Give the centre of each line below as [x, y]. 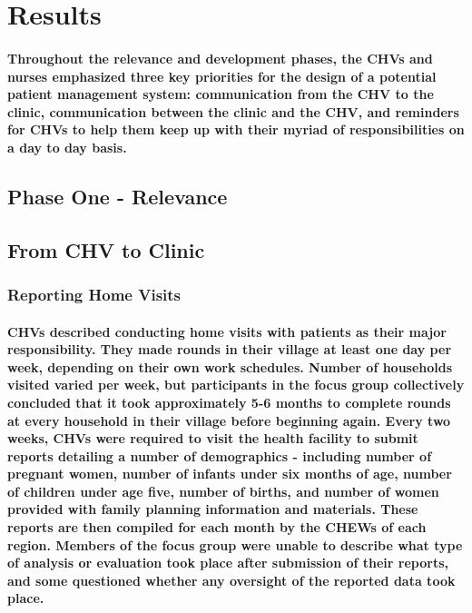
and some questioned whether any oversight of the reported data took [231, 580]
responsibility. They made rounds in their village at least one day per [230, 349]
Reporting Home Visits [94, 295]
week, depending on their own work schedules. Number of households [230, 366]
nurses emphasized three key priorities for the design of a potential [222, 76]
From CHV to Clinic [106, 249]
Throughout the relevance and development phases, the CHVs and [220, 58]
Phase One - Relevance [118, 196]
